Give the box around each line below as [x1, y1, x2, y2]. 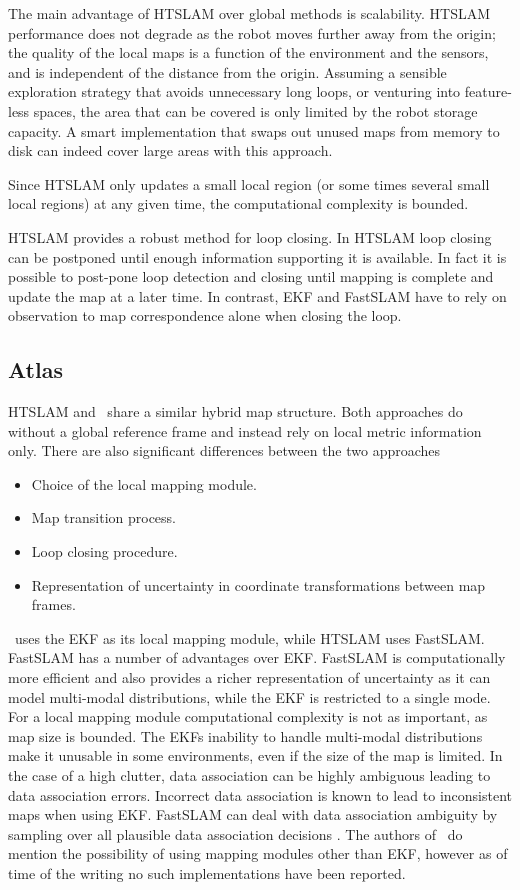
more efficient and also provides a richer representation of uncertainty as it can [8, 667, 491, 688]
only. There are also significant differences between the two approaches [8, 440, 441, 461]
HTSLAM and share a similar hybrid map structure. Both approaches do [8, 401, 463, 422]
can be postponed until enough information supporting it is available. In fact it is [8, 246, 507, 267]
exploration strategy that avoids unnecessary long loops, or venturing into [8, 81, 461, 102]
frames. [31, 594, 76, 615]
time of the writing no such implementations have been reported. [8, 862, 406, 883]
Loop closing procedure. [31, 541, 178, 562]
